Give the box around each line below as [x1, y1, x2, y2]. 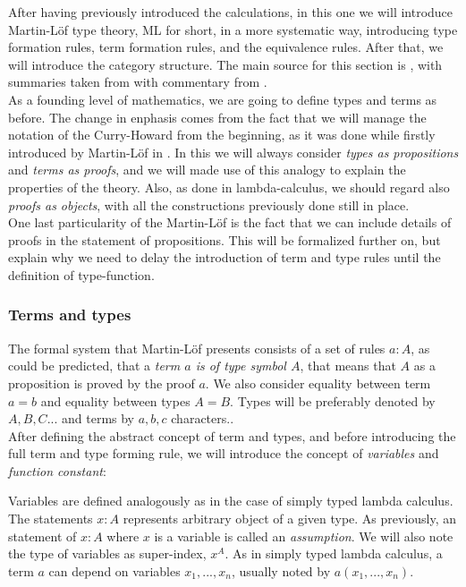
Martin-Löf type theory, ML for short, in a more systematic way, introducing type [8, 20, 458, 38]
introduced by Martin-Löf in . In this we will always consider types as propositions [8, 142, 459, 161]
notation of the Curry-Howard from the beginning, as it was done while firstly [8, 125, 436, 144]
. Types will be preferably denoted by [230, 391, 436, 410]
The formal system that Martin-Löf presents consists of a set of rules [8, 338, 386, 357]
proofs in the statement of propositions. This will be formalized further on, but [8, 230, 441, 249]
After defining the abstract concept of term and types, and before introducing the [8, 426, 456, 445]
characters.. [171, 409, 234, 428]
